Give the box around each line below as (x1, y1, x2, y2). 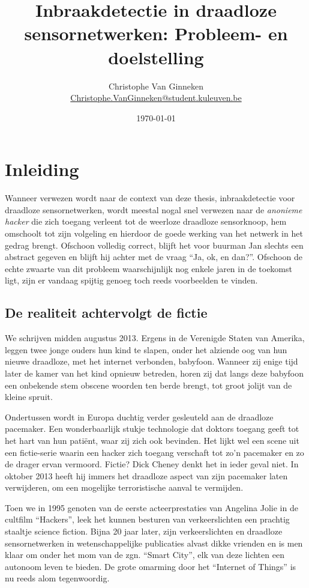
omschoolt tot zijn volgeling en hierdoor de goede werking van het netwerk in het (5, 227, 303, 239)
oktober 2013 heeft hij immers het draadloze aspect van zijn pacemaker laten (5, 469, 288, 482)
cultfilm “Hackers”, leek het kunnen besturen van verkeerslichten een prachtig (5, 513, 290, 526)
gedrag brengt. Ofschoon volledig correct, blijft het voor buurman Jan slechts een (5, 238, 304, 251)
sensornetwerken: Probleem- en (24, 21, 288, 46)
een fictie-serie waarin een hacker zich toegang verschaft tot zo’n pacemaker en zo (5, 446, 304, 458)
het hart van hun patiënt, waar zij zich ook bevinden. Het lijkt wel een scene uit (5, 434, 299, 446)
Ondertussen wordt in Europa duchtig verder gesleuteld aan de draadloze (5, 410, 274, 423)
